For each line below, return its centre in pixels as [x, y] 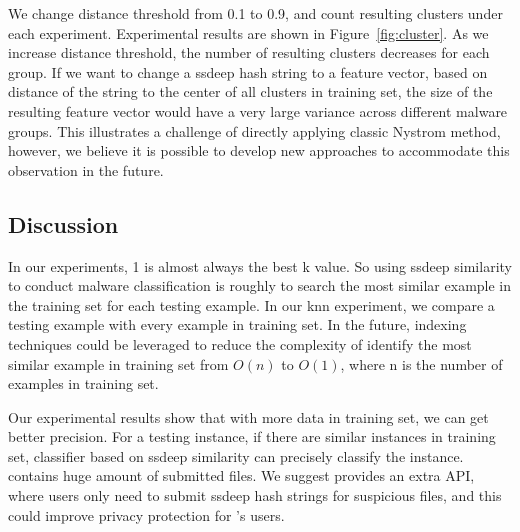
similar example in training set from [118, 363]
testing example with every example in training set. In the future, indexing [237, 324]
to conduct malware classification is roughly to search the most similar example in [260, 285]
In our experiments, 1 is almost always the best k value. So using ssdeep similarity [260, 265]
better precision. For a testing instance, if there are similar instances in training [252, 436]
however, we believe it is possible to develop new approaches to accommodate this [259, 150]
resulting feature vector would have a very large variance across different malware [258, 110]
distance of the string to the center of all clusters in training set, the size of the [250, 91]
